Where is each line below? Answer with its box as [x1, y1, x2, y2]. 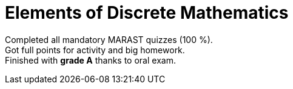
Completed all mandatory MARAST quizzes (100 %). [5, 34, 213, 45]
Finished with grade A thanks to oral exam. [5, 54, 176, 65]
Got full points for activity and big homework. [5, 44, 185, 55]
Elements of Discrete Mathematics [5, 2, 289, 23]
